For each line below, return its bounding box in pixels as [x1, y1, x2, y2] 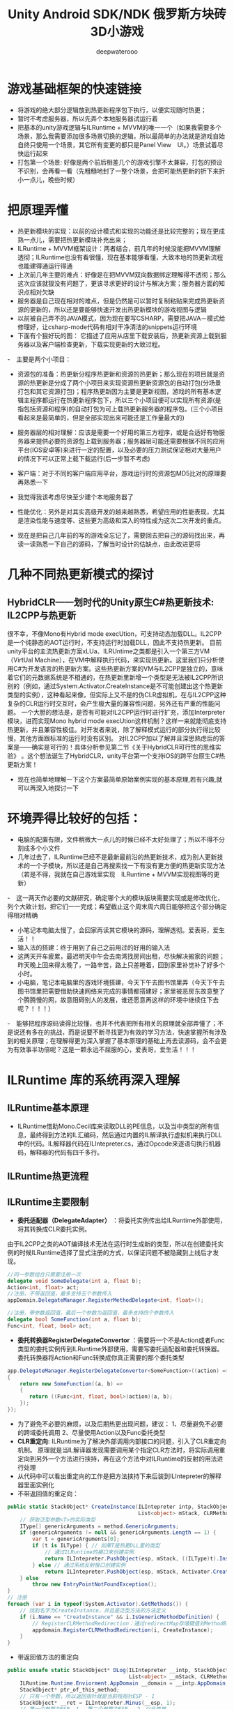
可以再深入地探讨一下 [17, 784, 79, 792]
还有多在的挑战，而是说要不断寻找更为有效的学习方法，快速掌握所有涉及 [19, 1028, 227, 1036]
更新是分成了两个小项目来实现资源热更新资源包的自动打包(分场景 [36, 378, 221, 387]
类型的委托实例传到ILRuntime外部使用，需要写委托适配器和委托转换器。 [17, 1344, 224, 1353]
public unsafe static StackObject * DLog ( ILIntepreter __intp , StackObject [7, 1667, 229, 1674]
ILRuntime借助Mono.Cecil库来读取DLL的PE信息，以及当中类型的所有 [17, 1122, 214, 1130]
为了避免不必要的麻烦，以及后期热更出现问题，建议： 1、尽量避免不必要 [17, 1420, 224, 1428]
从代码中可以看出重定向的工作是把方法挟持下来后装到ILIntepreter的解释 [17, 1472, 221, 1480]
